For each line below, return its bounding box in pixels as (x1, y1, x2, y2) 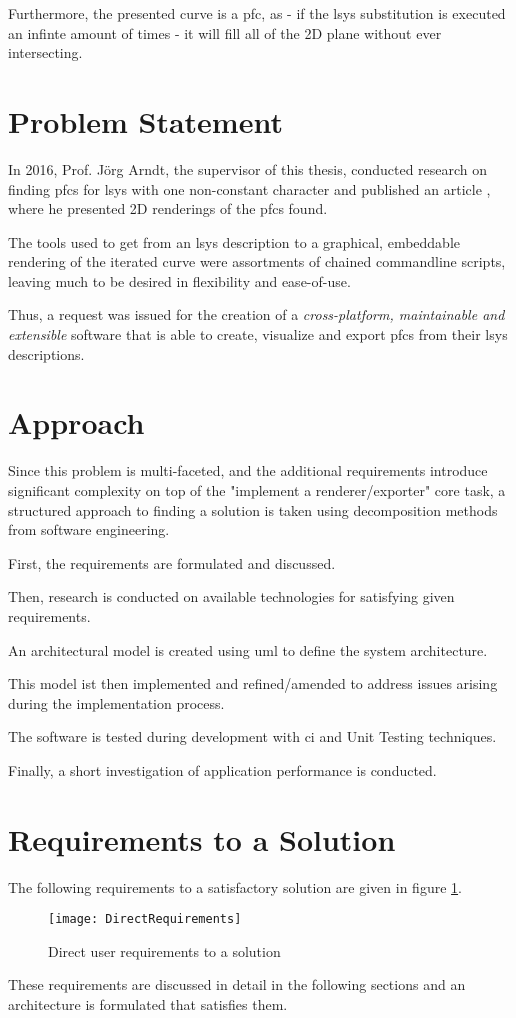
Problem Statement (8, 100, 283, 141)
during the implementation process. (8, 692, 225, 713)
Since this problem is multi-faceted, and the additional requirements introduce (8, 460, 488, 481)
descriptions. (8, 343, 85, 364)
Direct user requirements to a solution (48, 940, 281, 961)
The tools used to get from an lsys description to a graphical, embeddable (8, 231, 461, 252)
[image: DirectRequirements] (48, 912, 242, 927)
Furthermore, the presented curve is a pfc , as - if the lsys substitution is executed (8, 3, 506, 23)
